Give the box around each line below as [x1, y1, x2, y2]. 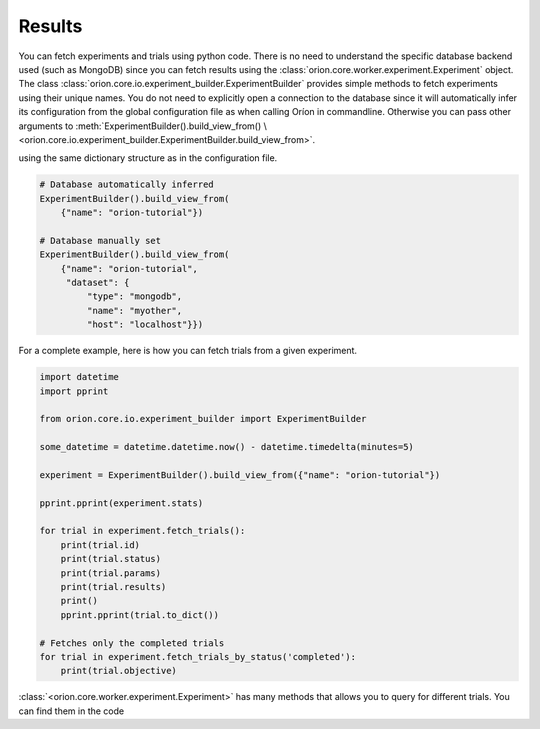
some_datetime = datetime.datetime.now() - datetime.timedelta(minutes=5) [39, 441, 415, 453]
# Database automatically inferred [39, 179, 214, 190]
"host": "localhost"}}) [86, 319, 204, 330]
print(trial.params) [60, 567, 162, 579]
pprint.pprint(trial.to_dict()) [60, 609, 220, 620]
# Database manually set [39, 235, 162, 246]
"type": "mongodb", [86, 291, 183, 302]
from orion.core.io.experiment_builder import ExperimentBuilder [39, 413, 367, 425]
